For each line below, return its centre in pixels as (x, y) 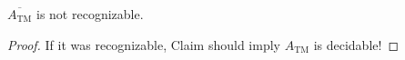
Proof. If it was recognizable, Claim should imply (144, 44)
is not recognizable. (90, 14)
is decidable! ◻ (356, 44)
